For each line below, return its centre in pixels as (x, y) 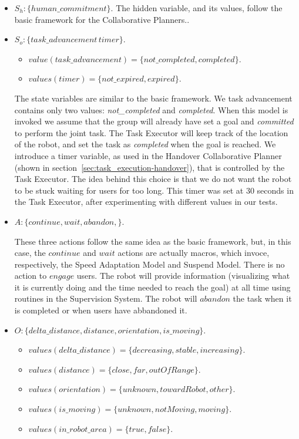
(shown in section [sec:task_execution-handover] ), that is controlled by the (149, 167)
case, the (30, 253)
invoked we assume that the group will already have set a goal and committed (154, 121)
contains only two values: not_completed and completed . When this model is (151, 109)
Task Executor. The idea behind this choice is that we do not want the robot (153, 179)
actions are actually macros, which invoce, (194, 253)
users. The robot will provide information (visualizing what (183, 276)
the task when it (262, 298)
